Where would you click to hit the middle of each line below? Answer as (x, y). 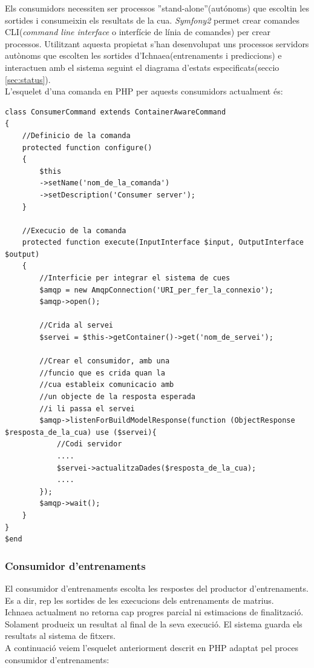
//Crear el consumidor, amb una (105, 361)
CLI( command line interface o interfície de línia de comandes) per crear (138, 32)
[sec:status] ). (28, 79)
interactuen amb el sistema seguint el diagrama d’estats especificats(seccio (142, 67)
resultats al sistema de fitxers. (60, 636)
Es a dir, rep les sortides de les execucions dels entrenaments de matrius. (139, 600)
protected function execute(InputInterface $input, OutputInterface (163, 243)
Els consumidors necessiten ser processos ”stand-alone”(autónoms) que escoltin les (157, 8)
